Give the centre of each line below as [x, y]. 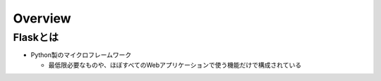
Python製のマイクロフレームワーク [81, 55]
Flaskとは [36, 37]
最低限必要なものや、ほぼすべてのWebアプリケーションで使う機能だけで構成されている [175, 65]
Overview [42, 18]
